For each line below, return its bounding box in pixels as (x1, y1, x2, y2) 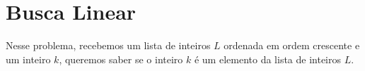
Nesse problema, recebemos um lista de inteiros (6, 38, 211, 53)
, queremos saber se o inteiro (59, 51, 183, 66)
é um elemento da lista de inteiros (194, 51, 342, 66)
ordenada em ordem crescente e (224, 38, 360, 53)
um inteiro (6, 51, 51, 66)
